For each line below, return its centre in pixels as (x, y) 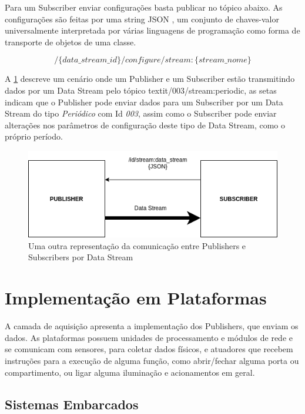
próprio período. (34, 136)
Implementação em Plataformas (136, 298)
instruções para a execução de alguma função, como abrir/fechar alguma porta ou (152, 360)
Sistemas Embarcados (72, 404)
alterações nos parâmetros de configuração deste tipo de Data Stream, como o (145, 125)
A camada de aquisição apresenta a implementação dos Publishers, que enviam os (152, 326)
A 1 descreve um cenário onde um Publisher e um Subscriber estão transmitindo (150, 79)
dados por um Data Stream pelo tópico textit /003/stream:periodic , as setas (141, 90)
